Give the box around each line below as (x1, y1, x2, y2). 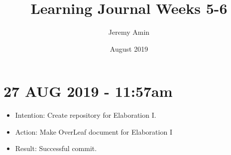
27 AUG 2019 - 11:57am (3, 81, 173, 101)
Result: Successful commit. (15, 143, 97, 154)
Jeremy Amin (108, 27, 150, 37)
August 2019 (110, 43, 148, 54)
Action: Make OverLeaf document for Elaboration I (15, 126, 172, 137)
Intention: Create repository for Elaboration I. (15, 110, 156, 120)
